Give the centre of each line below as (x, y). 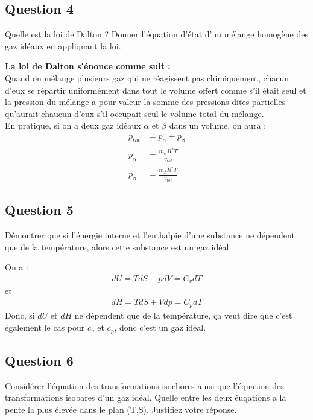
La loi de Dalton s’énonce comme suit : (88, 66)
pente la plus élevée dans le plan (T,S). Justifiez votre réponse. (121, 409)
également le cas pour (45, 327)
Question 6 (39, 360)
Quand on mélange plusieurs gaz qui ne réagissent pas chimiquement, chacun (147, 78)
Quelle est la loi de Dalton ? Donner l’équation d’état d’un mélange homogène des (157, 34)
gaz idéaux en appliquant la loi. (63, 46)
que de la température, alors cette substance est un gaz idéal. (118, 247)
